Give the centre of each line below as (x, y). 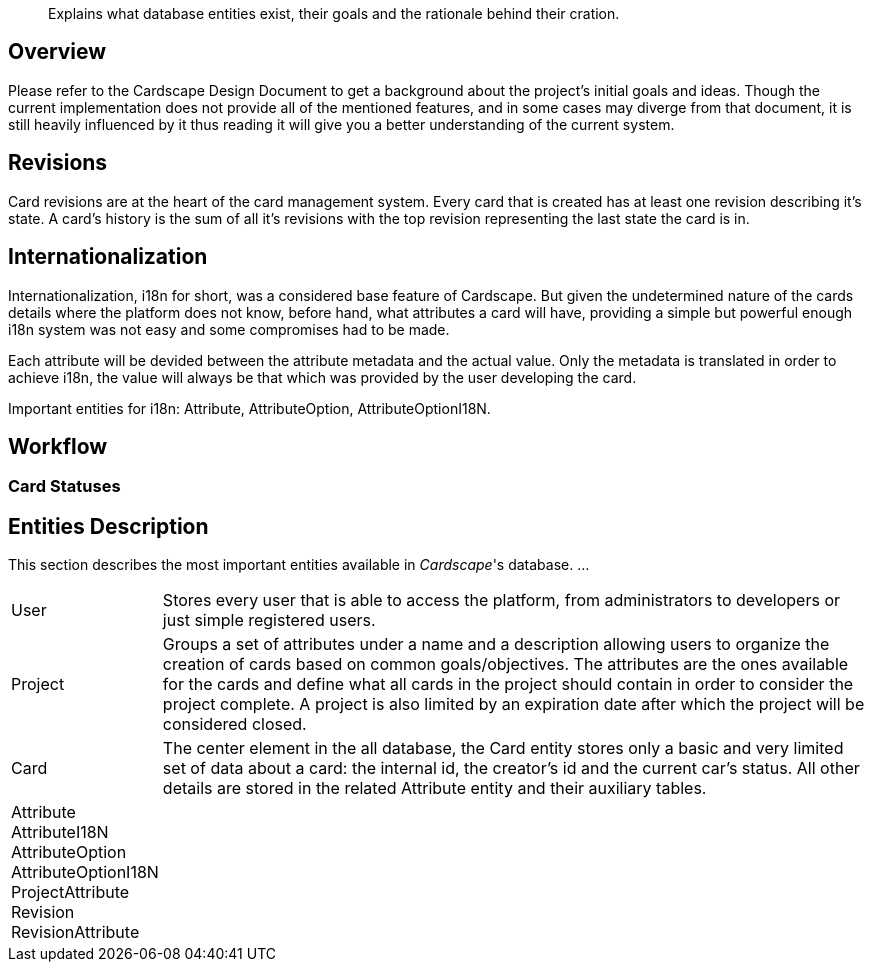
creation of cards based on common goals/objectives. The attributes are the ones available (505, 664)
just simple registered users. (269, 620)
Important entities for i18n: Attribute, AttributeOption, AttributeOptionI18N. (249, 408)
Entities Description (108, 526)
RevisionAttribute (75, 932)
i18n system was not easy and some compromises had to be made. (229, 329)
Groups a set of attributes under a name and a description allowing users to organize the (496, 644)
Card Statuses (64, 486)
